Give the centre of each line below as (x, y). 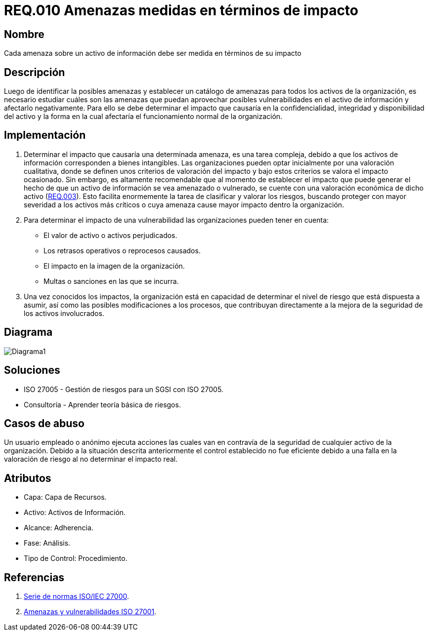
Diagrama (28, 332)
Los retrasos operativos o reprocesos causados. (122, 250)
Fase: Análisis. (47, 543)
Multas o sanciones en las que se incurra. (111, 281)
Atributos (28, 478)
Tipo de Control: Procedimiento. (76, 558)
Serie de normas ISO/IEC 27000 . (77, 596)
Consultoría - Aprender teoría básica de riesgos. (102, 404)
